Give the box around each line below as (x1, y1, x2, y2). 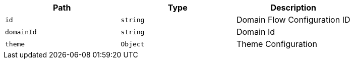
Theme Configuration (236, 39, 317, 49)
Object (121, 40, 145, 48)
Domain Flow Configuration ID (236, 15, 350, 25)
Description (270, 3, 316, 13)
